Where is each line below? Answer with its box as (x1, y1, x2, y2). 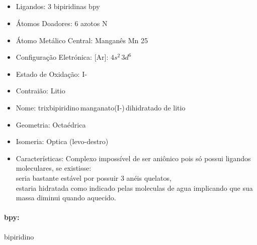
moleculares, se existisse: (16, 163, 92, 173)
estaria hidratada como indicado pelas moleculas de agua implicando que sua (16, 182, 253, 193)
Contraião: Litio (16, 85, 65, 96)
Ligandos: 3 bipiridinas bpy (16, 1, 100, 12)
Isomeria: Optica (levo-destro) (16, 136, 109, 147)
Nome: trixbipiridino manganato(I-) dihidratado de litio (16, 102, 186, 112)
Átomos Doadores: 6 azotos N (16, 18, 108, 28)
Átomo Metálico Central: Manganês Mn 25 (16, 35, 148, 45)
